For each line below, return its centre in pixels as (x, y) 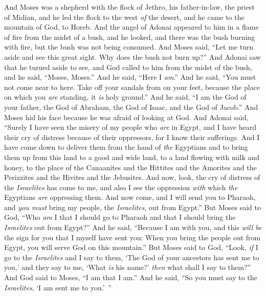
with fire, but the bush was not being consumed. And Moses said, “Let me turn (129, 47)
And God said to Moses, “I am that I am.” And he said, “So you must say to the (131, 277)
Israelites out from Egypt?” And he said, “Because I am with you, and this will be (133, 227)
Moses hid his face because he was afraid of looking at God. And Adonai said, (126, 117)
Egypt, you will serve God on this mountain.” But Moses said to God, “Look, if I (131, 247)
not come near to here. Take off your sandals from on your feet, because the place (132, 87)
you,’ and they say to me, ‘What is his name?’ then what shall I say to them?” (128, 267)
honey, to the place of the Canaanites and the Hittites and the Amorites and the (130, 167)
